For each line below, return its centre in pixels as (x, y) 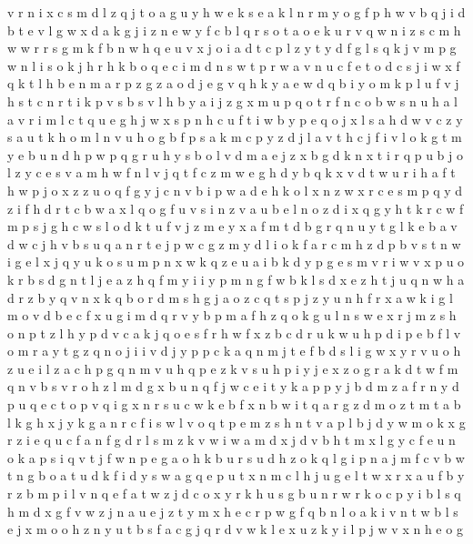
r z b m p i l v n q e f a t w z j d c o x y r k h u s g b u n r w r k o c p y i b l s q (234, 494)
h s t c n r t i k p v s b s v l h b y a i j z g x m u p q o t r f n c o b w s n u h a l (232, 101)
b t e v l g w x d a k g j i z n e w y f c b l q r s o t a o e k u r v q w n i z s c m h (234, 30)
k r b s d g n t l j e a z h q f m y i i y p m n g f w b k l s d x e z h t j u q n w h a (236, 279)
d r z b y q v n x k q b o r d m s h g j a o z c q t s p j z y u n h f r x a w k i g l (230, 297)
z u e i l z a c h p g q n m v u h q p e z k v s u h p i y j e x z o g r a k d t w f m (233, 368)
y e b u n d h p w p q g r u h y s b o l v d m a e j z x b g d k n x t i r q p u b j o (235, 154)
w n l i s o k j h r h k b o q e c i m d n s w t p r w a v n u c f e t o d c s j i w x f (234, 65)
